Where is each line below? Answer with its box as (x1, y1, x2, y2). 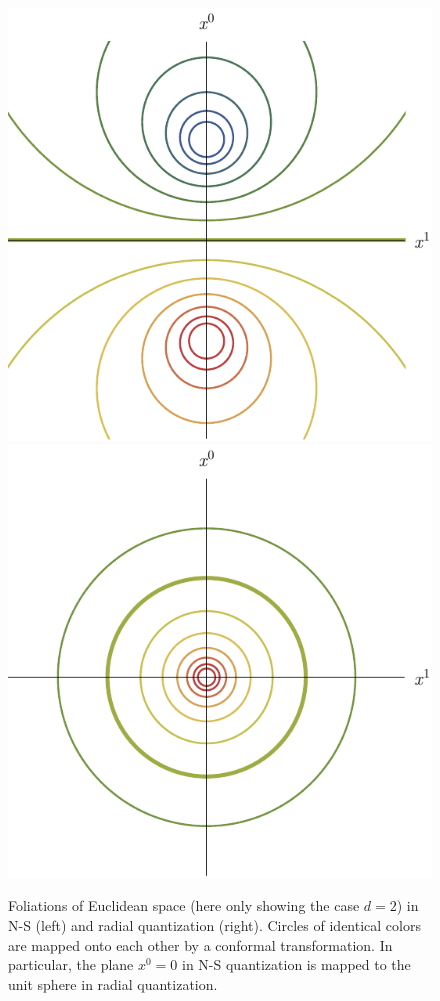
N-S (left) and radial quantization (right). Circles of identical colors (8, 914, 421, 935)
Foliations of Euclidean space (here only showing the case (8, 895, 360, 916)
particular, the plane (8, 954, 134, 975)
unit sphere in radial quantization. (8, 973, 218, 994)
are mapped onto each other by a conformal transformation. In (8, 934, 393, 955)
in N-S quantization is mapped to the (182, 954, 411, 975)
